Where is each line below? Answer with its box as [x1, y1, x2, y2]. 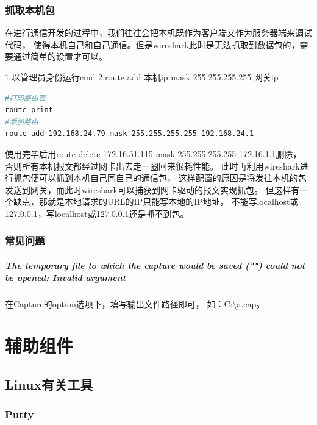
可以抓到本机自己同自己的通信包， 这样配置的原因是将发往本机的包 [38, 171, 307, 184]
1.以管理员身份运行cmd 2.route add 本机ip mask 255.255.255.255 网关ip [5, 71, 279, 83]
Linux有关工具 [5, 374, 93, 393]
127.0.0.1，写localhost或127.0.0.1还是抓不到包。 [5, 207, 189, 220]
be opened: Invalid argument [5, 271, 126, 284]
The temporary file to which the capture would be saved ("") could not [5, 259, 305, 271]
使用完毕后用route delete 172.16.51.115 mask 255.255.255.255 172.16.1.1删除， [5, 147, 302, 160]
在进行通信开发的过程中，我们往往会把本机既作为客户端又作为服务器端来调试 [5, 26, 312, 39]
